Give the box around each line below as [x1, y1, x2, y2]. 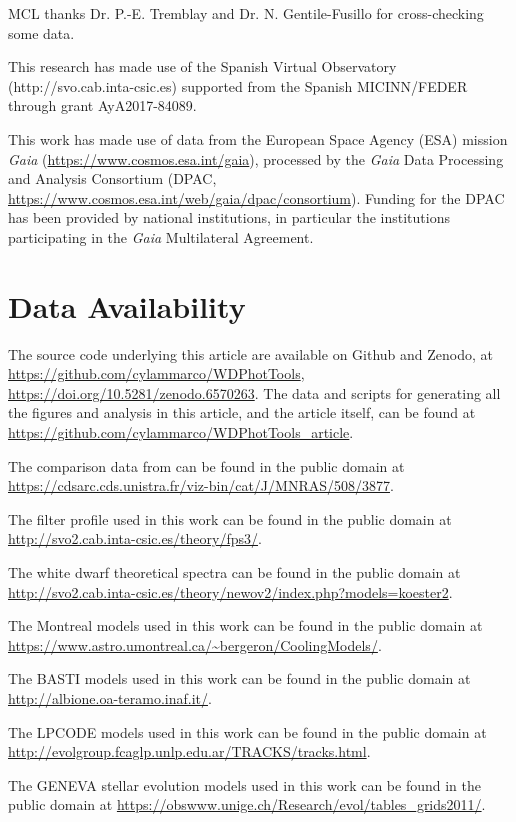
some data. [8, 22, 75, 43]
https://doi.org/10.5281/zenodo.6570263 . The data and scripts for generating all [8, 382, 501, 403]
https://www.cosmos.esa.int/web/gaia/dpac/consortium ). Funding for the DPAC [8, 187, 505, 208]
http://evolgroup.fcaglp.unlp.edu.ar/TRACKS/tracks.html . [8, 741, 371, 762]
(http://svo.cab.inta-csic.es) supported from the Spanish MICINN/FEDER [8, 75, 468, 96]
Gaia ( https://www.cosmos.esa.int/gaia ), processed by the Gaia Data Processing [8, 148, 504, 169]
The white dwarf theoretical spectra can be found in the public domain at [8, 562, 461, 582]
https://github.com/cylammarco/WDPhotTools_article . [8, 422, 354, 443]
